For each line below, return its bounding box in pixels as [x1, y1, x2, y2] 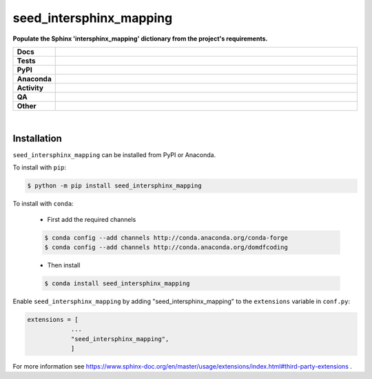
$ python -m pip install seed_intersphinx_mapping [27, 182, 203, 189]
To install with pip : [12, 163, 67, 172]
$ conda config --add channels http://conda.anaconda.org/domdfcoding [44, 243, 289, 251]
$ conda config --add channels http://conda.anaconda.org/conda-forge [44, 234, 289, 241]
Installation [12, 132, 62, 144]
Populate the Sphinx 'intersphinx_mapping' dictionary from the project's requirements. [12, 34, 268, 43]
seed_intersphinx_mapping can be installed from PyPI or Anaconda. [12, 150, 216, 158]
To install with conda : [12, 200, 74, 208]
